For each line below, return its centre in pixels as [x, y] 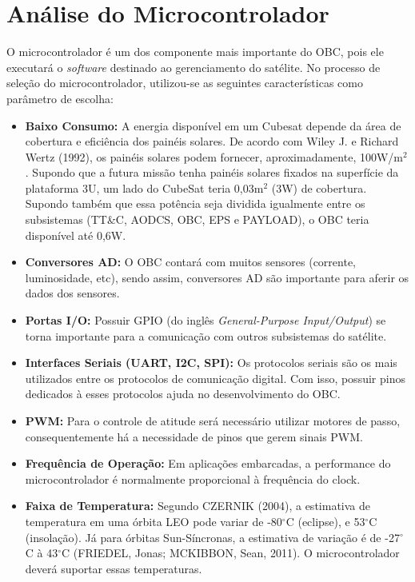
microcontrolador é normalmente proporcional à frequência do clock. [193, 478]
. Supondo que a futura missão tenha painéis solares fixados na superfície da [212, 172]
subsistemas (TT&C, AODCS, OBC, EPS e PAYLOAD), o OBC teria [197, 219]
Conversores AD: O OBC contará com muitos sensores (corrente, [190, 262]
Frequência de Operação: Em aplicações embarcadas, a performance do [208, 463]
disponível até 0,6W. [76, 235]
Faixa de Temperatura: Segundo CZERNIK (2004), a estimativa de [198, 506]
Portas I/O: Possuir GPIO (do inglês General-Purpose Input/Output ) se [206, 320]
